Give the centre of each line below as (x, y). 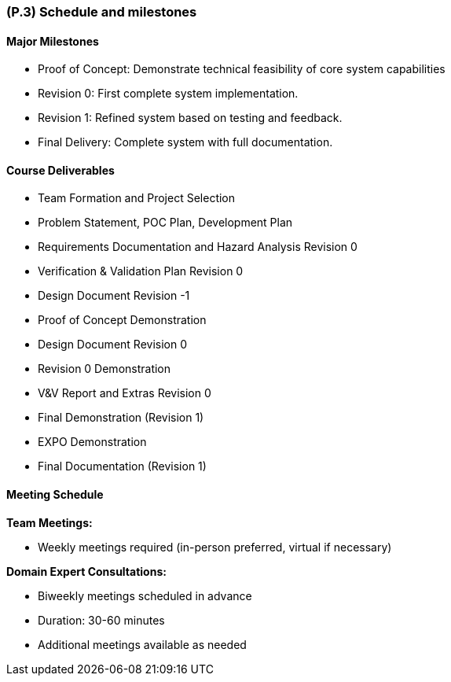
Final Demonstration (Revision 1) (121, 418)
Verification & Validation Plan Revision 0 (141, 271)
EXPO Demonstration (92, 442)
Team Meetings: (49, 522)
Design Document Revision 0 (112, 345)
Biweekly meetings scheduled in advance (145, 595)
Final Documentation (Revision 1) (122, 466)
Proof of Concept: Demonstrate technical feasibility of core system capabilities (242, 69)
